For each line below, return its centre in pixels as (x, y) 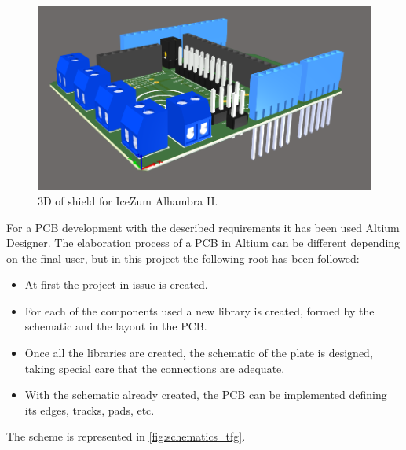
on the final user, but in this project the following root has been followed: (183, 258)
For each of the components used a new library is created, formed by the (199, 310)
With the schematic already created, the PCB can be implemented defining (206, 395)
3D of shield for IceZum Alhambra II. (128, 200)
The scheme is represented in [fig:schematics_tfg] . (126, 436)
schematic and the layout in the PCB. (116, 326)
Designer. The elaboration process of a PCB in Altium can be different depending (203, 243)
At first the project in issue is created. (116, 284)
